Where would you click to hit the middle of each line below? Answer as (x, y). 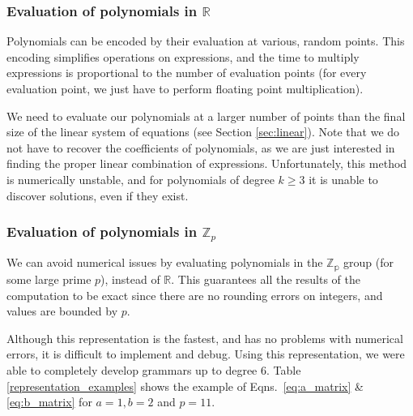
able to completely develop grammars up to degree (132, 369)
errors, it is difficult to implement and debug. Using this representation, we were (206, 354)
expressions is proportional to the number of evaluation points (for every (187, 73)
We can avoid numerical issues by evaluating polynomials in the (165, 262)
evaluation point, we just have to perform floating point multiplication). (185, 88)
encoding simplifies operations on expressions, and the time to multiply (183, 56)
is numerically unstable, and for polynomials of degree (141, 179)
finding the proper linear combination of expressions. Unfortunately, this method (207, 163)
